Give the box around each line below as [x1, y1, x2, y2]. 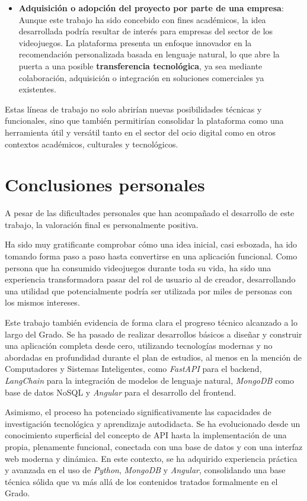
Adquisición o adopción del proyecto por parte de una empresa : [18, 2, 284, 14]
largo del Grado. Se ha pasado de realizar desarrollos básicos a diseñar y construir [5, 327, 302, 340]
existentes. [18, 83, 56, 95]
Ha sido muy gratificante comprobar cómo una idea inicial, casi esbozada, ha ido [5, 238, 298, 250]
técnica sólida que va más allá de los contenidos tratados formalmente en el [5, 475, 278, 487]
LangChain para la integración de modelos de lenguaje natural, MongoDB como [5, 374, 294, 386]
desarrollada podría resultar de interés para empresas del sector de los [18, 25, 273, 37]
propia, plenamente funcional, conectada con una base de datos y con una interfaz [5, 440, 303, 452]
